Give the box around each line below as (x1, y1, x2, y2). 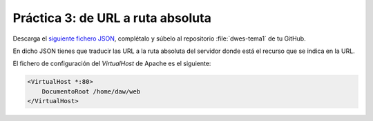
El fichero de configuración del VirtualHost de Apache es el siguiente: (12, 59, 211, 68)
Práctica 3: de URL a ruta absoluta (12, 10, 212, 25)
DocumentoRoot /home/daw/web (41, 87, 141, 96)
